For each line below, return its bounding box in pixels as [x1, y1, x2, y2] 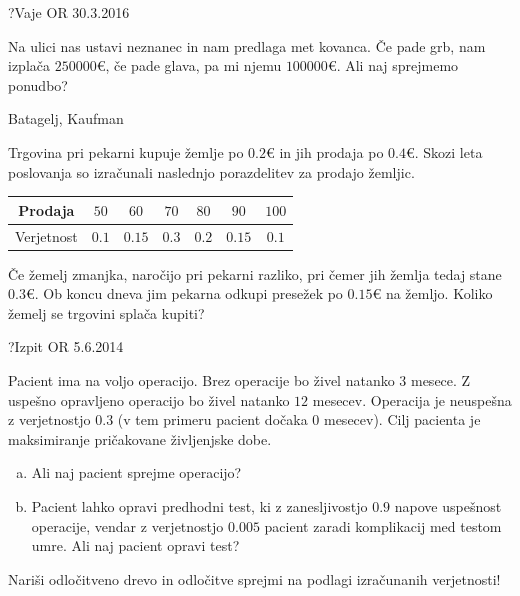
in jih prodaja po [279, 141, 384, 162]
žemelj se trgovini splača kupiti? [8, 302, 205, 323]
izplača [8, 55, 50, 76]
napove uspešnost [394, 495, 502, 516]
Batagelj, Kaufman [8, 108, 124, 129]
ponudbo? [8, 74, 68, 95]
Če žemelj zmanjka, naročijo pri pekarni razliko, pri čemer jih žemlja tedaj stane [8, 263, 502, 284]
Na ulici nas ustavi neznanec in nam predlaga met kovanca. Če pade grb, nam [8, 35, 486, 56]
